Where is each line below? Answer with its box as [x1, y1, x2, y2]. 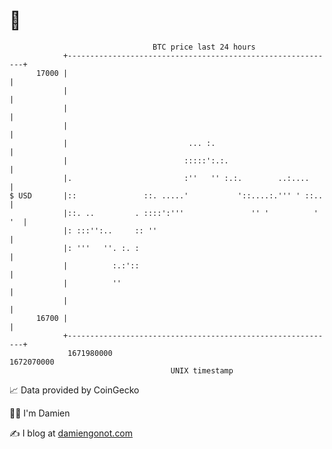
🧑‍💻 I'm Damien [9, 407, 71, 419]
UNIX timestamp [170, 365, 234, 376]
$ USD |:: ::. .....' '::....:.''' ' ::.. [9, 190, 324, 201]
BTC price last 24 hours [152, 42, 256, 52]
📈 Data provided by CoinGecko [9, 384, 140, 396]
